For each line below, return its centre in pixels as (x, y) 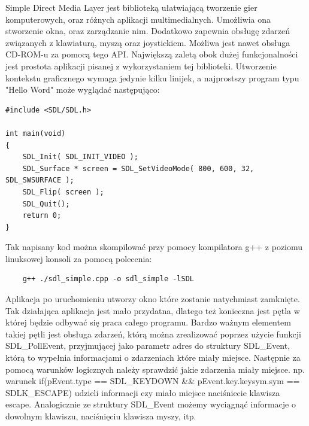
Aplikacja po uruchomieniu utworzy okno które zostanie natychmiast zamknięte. (153, 299)
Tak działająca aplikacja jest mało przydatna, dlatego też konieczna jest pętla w (153, 310)
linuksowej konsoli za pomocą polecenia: (79, 258)
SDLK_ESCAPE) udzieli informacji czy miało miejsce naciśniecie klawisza (143, 392)
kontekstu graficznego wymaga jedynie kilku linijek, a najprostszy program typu (152, 77)
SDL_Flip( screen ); (63, 192)
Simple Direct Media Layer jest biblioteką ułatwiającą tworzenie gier (131, 7)
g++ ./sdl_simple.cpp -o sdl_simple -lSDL (108, 279)
